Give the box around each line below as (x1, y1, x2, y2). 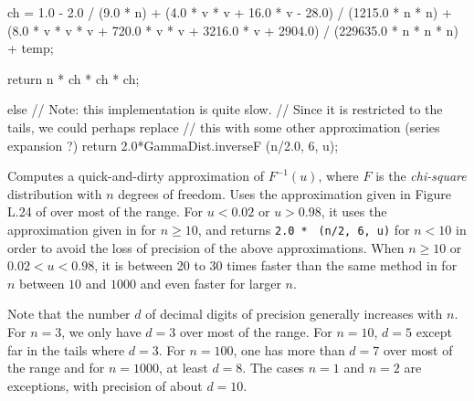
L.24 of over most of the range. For (7, 202, 204, 221)
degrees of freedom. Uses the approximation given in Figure (118, 184, 451, 203)
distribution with (7, 184, 102, 203)
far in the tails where (7, 340, 125, 359)
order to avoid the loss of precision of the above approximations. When (7, 237, 405, 257)
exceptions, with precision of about (7, 375, 203, 395)
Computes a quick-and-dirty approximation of (7, 166, 264, 185)
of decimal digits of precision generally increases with (145, 304, 443, 323)
